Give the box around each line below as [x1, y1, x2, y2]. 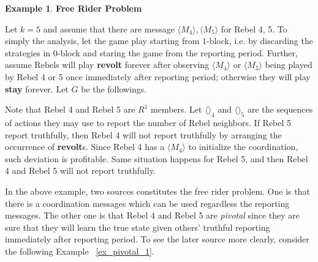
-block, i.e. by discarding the [206, 34, 313, 47]
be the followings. [81, 82, 147, 95]
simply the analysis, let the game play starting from [5, 34, 200, 47]
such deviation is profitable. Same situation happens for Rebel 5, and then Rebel [5, 152, 308, 165]
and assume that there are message [43, 22, 175, 35]
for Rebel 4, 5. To [221, 22, 287, 35]
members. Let [151, 103, 202, 116]
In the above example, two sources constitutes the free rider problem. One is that [5, 184, 310, 197]
